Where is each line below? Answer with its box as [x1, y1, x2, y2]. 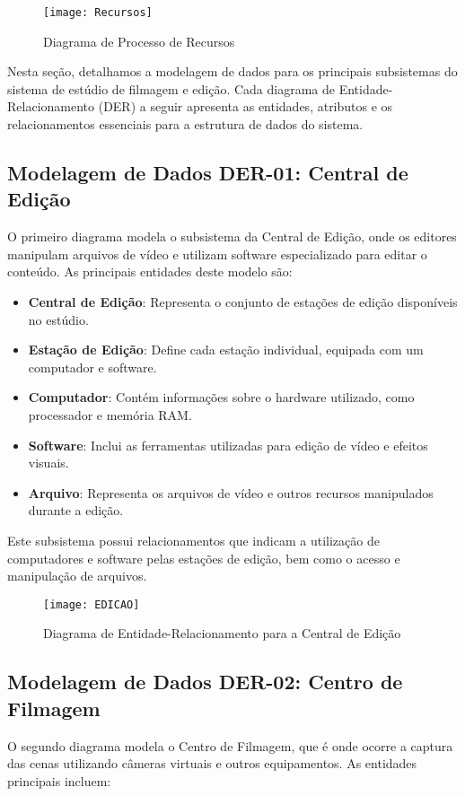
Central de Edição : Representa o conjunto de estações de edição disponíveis [28, 293, 458, 311]
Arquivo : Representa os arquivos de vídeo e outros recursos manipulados [28, 483, 434, 502]
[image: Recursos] [43, 6, 153, 19]
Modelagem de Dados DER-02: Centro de [7, 668, 403, 695]
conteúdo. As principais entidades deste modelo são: [7, 262, 293, 281]
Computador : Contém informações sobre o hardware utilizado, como [28, 388, 415, 407]
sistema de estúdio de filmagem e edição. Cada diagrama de [7, 79, 335, 98]
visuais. [28, 453, 69, 472]
